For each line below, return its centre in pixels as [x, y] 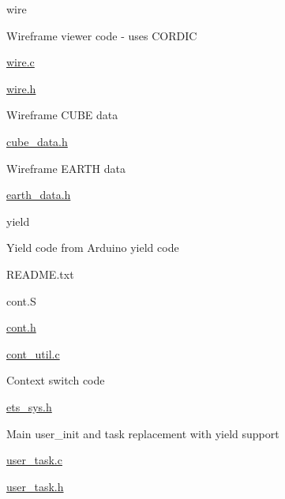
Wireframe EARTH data [66, 168]
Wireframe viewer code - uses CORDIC [102, 35]
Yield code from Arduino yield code [93, 248]
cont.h [21, 327]
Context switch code [56, 380]
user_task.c [34, 460]
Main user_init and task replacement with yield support [143, 433]
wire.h [21, 88]
